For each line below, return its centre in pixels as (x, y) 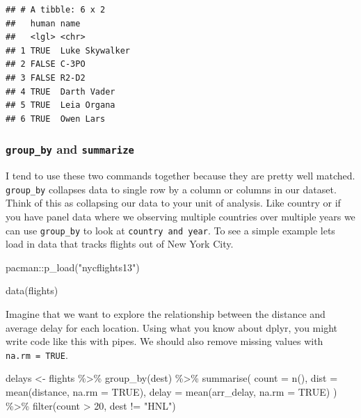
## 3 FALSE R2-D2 (46, 78)
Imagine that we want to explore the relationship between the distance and (166, 314)
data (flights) (32, 290)
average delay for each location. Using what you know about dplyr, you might (171, 327)
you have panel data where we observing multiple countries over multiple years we (180, 216)
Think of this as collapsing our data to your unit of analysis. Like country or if (173, 203)
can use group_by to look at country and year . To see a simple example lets (170, 230)
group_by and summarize (70, 149)
